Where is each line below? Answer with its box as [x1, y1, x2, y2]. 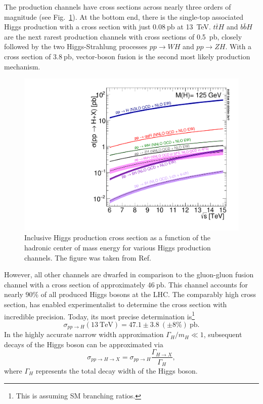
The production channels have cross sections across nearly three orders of [4, 2, 231, 12]
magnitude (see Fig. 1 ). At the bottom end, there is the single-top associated [4, 11, 244, 22]
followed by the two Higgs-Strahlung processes [4, 41, 148, 52]
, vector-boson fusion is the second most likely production [71, 51, 250, 61]
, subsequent [203, 329, 242, 340]
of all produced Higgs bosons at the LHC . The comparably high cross [40, 289, 256, 300]
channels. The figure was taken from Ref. [24, 252, 151, 263]
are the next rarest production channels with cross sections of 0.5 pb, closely [4, 31, 242, 42]
